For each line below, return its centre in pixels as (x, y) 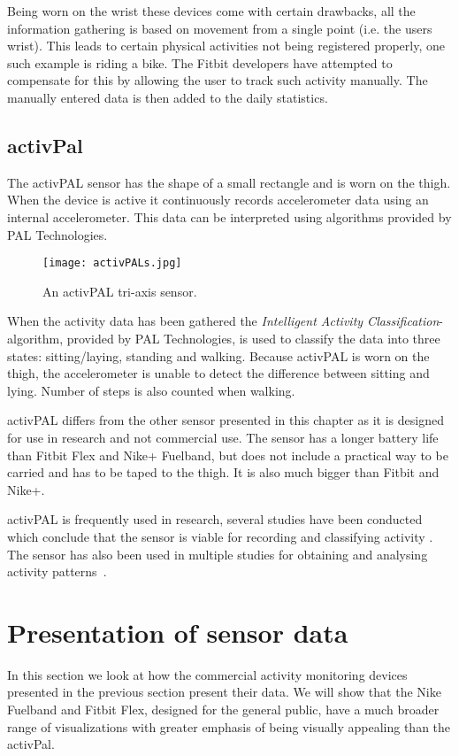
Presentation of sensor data (178, 632)
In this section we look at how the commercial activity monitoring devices (207, 674)
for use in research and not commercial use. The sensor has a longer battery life (223, 437)
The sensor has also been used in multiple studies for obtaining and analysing (218, 554)
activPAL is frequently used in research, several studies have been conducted (215, 519)
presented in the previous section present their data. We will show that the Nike (224, 692)
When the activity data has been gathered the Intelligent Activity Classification (223, 321)
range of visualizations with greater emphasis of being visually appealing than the (229, 726)
